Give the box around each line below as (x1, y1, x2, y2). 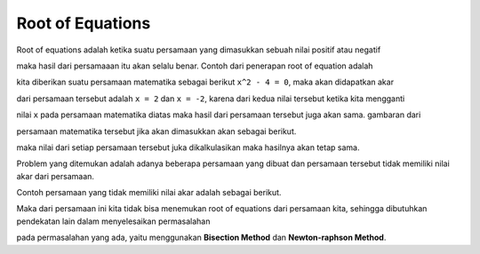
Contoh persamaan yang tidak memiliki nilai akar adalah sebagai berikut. (16, 187, 282, 198)
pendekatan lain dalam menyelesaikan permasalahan (16, 216, 211, 226)
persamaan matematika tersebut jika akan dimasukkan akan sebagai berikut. (16, 125, 297, 137)
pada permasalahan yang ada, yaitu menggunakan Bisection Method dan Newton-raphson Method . (16, 232, 387, 243)
